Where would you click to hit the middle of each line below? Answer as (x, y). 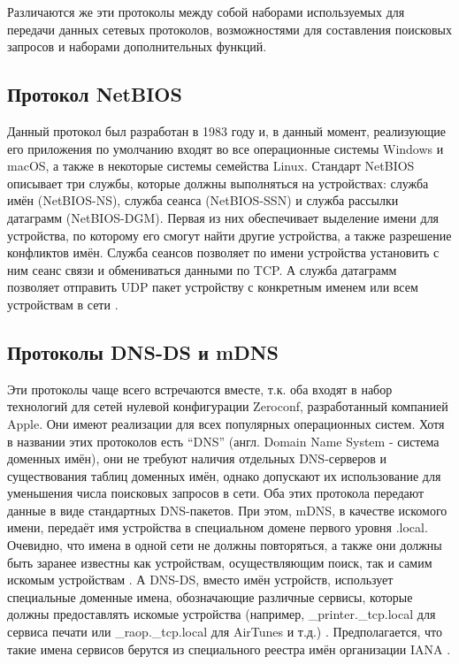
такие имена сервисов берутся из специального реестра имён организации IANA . (229, 649)
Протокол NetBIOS (95, 94)
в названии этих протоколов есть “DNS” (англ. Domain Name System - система (223, 441)
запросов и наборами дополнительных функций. (137, 46)
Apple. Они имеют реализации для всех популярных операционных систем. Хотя (226, 423)
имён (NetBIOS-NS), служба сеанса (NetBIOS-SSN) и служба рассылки (203, 200)
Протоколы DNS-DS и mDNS (143, 351)
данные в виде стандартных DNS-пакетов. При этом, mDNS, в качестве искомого (227, 510)
